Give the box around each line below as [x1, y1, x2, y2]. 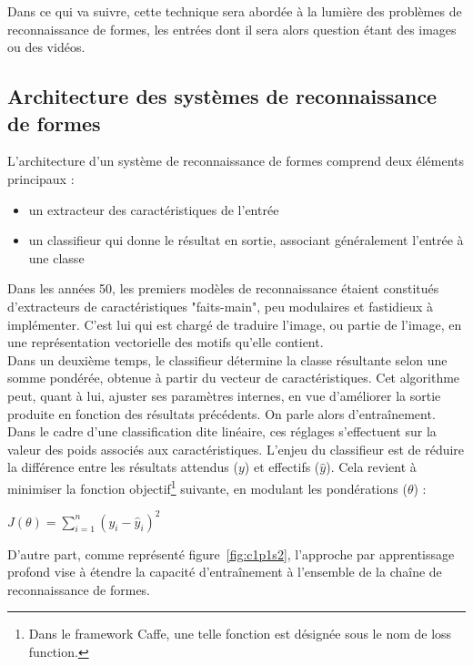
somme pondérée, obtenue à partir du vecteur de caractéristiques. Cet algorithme [7, 368, 460, 387]
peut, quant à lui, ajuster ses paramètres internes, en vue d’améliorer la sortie [7, 385, 441, 405]
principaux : [7, 169, 75, 188]
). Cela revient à [326, 457, 417, 476]
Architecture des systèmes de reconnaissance [7, 82, 438, 110]
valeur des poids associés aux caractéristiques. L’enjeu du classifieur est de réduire [7, 439, 465, 458]
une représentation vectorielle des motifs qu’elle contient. [7, 333, 324, 352]
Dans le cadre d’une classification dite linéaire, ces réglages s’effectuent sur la [7, 422, 437, 441]
